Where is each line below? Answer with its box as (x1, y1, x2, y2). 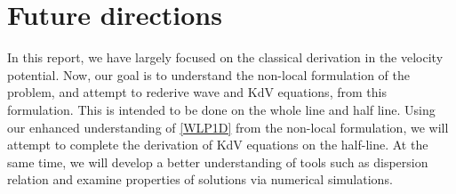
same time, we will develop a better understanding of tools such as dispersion (7, 152, 428, 171)
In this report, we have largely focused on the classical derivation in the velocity (7, 48, 444, 67)
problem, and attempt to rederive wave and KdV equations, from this (7, 83, 387, 101)
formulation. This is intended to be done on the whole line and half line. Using (7, 100, 436, 118)
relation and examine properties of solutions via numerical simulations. (7, 170, 393, 189)
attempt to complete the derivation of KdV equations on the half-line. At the (7, 135, 428, 154)
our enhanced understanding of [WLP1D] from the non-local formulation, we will (7, 117, 449, 136)
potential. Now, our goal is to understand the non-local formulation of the (7, 65, 410, 84)
